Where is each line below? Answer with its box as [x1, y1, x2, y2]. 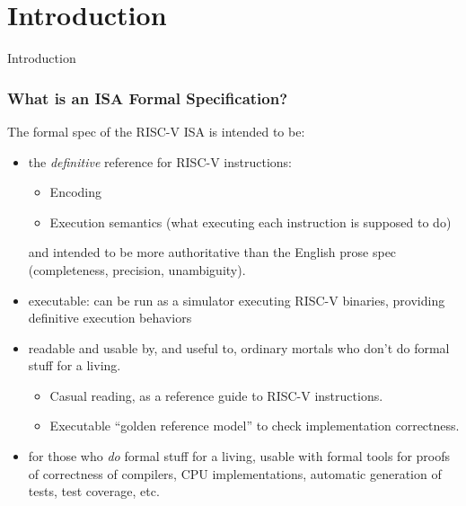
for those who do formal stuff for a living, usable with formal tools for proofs [28, 447, 450, 466]
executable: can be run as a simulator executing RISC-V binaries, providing [28, 290, 445, 309]
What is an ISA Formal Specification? [7, 86, 288, 109]
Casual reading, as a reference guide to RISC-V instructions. [49, 386, 383, 404]
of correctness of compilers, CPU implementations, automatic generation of [28, 464, 442, 483]
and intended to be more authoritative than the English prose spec [28, 243, 397, 262]
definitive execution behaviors [28, 308, 192, 327]
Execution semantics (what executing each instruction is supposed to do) [49, 212, 452, 231]
